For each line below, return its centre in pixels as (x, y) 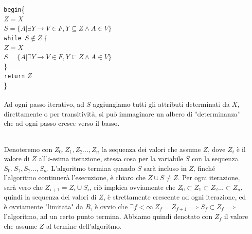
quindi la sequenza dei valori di (50, 197)
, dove (216, 149)
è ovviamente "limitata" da (44, 206)
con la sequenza (215, 159)
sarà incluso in (165, 168)
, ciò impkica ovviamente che (132, 187)
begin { (14, 9)
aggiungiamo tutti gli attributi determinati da (161, 104)
